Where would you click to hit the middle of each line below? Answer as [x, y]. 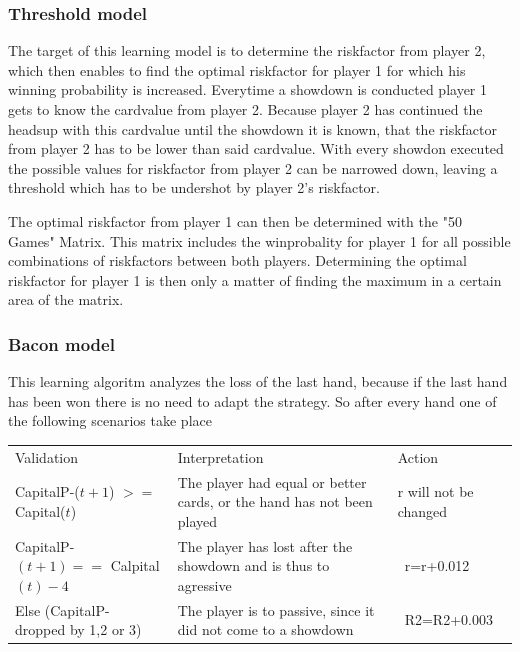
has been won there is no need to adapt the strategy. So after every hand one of [252, 400]
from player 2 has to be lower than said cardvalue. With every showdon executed [256, 148]
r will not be [435, 491]
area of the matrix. [66, 299]
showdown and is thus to [253, 565]
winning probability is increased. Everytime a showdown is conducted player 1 [248, 89]
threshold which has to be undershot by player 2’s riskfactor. [194, 187]
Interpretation [220, 456]
